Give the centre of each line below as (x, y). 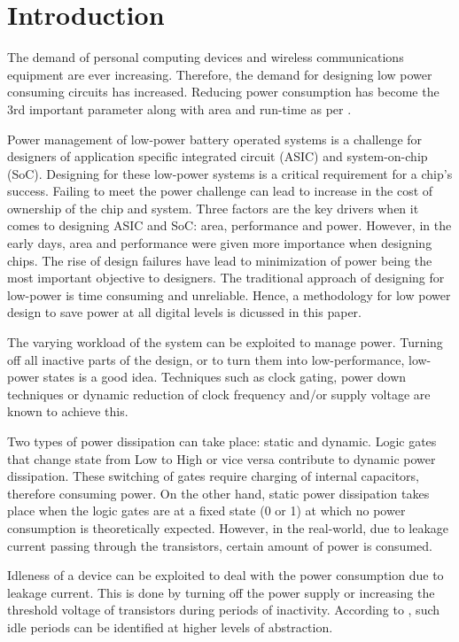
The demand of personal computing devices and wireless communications (206, 57)
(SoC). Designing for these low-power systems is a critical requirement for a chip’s (230, 173)
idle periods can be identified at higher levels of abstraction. (170, 627)
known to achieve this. (68, 411)
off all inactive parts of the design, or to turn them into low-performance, (206, 359)
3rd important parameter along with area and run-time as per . (179, 108)
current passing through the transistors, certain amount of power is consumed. (220, 545)
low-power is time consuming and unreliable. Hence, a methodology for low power (229, 294)
